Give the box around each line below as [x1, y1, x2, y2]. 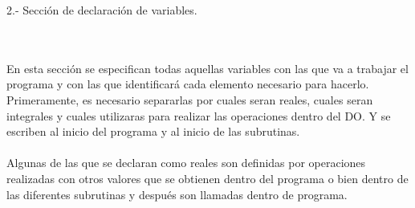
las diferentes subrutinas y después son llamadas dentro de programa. [6, 186, 348, 202]
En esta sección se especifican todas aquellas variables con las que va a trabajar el [6, 59, 409, 76]
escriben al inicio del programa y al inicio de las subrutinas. [6, 123, 300, 140]
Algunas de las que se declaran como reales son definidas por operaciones [6, 154, 366, 171]
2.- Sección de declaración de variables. [6, 2, 197, 18]
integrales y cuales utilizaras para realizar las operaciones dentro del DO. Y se [6, 107, 391, 124]
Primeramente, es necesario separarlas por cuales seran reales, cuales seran [6, 91, 373, 108]
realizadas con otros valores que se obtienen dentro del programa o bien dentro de [6, 169, 409, 186]
